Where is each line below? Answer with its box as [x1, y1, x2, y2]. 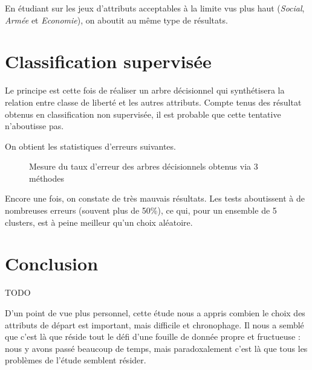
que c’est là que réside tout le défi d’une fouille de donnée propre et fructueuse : [5, 330, 301, 343]
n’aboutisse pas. [5, 120, 64, 132]
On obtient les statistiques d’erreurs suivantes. [5, 139, 176, 152]
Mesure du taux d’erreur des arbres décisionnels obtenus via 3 [29, 160, 258, 173]
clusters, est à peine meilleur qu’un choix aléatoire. [5, 215, 193, 228]
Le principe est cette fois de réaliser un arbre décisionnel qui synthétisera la [5, 84, 285, 97]
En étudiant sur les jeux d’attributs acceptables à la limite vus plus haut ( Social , [5, 2, 305, 14]
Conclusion [5, 251, 99, 276]
